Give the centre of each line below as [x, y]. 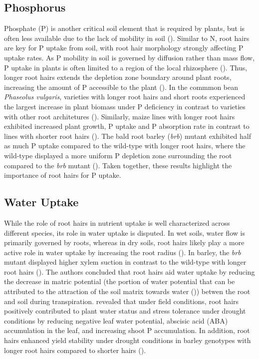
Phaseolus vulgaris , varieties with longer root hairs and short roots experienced [125, 97]
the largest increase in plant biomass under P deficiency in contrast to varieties [125, 106]
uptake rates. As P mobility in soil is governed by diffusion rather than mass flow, [129, 57]
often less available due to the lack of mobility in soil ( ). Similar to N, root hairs [127, 38]
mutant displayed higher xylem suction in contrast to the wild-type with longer [125, 262]
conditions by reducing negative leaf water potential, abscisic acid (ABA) [116, 320]
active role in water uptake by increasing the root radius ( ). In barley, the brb [123, 252]
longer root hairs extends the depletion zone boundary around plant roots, [118, 77]
